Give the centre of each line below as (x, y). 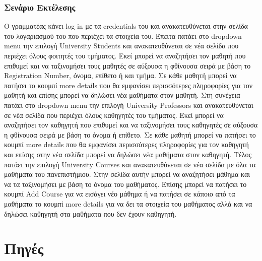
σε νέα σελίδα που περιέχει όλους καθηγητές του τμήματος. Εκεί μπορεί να (114, 115)
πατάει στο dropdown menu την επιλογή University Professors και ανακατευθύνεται (129, 105)
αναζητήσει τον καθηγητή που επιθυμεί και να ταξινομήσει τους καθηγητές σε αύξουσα (131, 125)
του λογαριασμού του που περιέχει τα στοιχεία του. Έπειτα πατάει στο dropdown (123, 36)
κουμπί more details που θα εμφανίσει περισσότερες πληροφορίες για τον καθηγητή (126, 144)
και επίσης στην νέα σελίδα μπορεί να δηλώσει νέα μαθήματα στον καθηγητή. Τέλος (128, 154)
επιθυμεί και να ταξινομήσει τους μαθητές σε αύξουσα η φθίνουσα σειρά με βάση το (127, 65)
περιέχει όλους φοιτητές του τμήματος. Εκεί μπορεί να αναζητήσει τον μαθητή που (125, 55)
